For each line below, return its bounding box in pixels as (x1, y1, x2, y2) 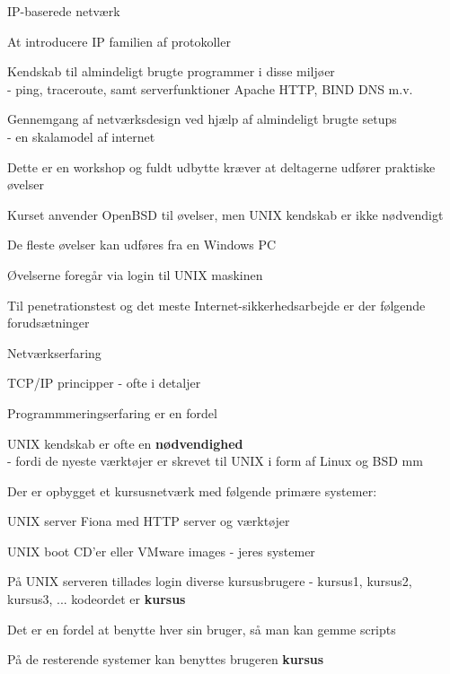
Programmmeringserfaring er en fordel (7, 403, 217, 422)
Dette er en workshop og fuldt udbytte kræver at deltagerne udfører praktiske (7, 157, 436, 176)
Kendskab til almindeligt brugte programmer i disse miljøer (7, 62, 335, 81)
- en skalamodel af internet (7, 127, 155, 145)
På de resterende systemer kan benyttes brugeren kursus (7, 650, 324, 669)
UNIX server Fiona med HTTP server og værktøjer (7, 512, 290, 530)
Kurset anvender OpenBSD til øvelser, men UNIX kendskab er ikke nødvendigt (7, 205, 444, 223)
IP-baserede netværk (7, 2, 120, 20)
